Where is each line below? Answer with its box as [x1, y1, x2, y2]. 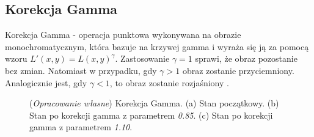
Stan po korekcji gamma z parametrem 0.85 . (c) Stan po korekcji [29, 108, 273, 121]
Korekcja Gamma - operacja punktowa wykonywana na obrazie [5, 28, 241, 41]
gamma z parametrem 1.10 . [29, 120, 133, 133]
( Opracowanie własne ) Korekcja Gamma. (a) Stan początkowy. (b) [29, 97, 279, 109]
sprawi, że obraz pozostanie [195, 52, 298, 65]
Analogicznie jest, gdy [5, 76, 87, 89]
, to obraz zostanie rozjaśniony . [109, 76, 229, 89]
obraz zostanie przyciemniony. [182, 64, 294, 76]
